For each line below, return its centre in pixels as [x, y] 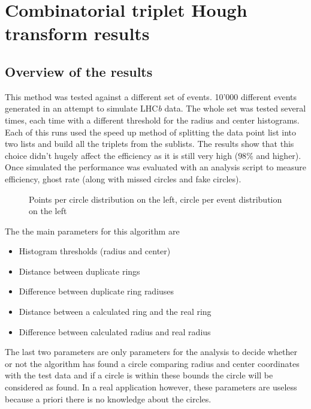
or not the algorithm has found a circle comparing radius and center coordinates [152, 363]
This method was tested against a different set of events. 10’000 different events [151, 96]
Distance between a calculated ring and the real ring [115, 312]
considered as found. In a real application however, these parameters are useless [151, 387]
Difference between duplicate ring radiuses [96, 291]
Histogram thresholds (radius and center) [95, 251]
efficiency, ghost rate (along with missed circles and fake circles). [123, 178]
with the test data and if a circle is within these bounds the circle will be [139, 375]
